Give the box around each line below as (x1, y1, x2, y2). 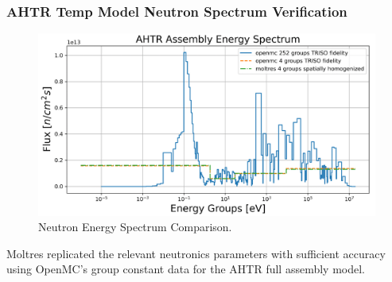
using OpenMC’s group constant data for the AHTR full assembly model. (6, 261, 366, 277)
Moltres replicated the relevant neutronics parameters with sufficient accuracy (6, 245, 386, 261)
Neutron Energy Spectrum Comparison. (38, 218, 232, 235)
